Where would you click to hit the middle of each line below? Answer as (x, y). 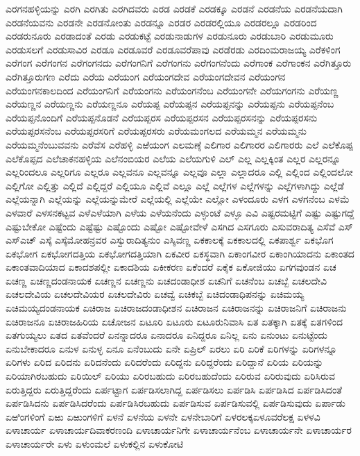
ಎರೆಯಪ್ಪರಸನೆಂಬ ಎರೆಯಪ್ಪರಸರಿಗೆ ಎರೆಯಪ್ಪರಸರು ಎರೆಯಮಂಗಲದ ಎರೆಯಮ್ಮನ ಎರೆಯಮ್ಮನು (156, 131)
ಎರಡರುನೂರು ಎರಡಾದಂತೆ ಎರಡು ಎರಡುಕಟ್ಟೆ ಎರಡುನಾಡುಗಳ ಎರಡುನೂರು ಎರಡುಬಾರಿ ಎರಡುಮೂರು (170, 36)
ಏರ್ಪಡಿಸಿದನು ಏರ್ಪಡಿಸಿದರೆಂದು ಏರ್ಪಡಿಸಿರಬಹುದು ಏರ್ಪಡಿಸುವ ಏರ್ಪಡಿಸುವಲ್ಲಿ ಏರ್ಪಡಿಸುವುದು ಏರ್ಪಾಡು (175, 403)
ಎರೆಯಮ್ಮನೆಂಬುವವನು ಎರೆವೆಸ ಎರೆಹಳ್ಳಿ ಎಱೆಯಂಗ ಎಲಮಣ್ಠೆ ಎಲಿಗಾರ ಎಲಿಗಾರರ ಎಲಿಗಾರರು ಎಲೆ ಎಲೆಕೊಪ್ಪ (179, 144)
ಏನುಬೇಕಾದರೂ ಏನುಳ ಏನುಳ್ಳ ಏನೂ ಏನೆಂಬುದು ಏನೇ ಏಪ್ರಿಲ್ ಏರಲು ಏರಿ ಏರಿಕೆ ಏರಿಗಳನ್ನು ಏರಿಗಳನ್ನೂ (171, 348)
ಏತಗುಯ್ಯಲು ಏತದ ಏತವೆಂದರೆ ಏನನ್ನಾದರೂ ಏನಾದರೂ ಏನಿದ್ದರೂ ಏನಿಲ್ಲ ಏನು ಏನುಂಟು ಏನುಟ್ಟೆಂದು (167, 335)
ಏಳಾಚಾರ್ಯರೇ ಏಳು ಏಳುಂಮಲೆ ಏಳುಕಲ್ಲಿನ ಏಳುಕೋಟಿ (95, 444)
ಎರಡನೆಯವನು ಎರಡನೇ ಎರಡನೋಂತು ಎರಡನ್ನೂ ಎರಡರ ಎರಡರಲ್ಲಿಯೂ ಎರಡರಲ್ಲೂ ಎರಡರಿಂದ (161, 22)
